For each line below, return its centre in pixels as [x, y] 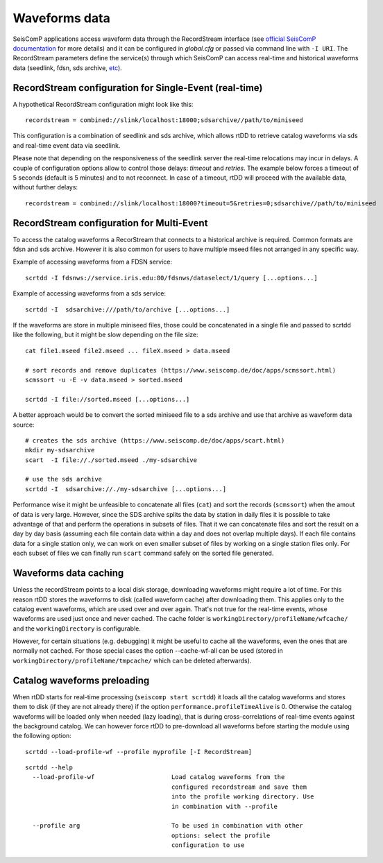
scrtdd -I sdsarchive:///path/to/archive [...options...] [128, 309]
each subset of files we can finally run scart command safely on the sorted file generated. [143, 553]
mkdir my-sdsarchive [60, 450]
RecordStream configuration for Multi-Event [110, 223]
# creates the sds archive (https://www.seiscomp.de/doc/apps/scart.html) [155, 440]
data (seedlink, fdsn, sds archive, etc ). [68, 68]
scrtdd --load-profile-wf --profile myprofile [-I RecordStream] [139, 752]
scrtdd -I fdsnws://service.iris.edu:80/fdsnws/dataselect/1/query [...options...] [172, 278]
